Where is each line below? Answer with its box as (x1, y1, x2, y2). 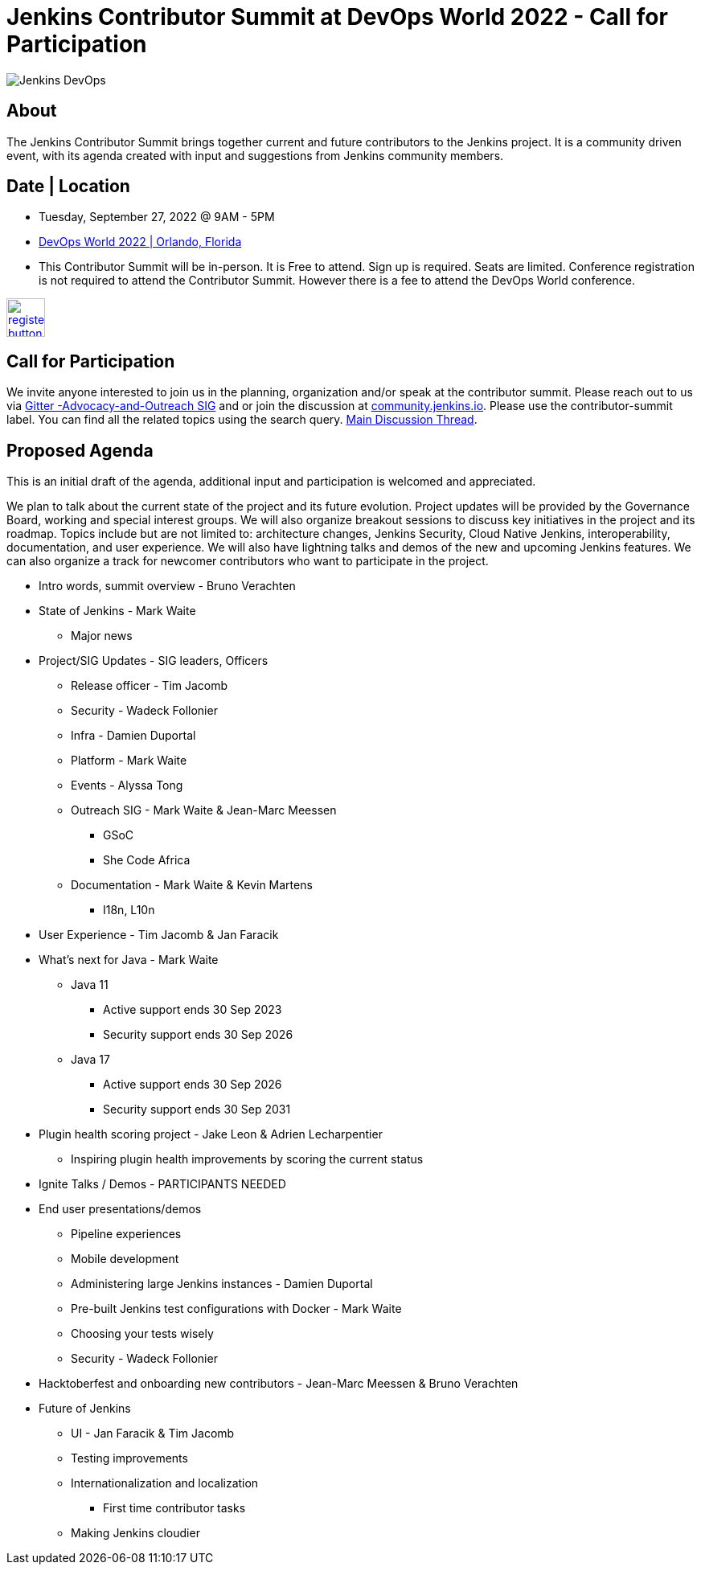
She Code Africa (103, 853, 191, 868)
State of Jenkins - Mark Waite (39, 604, 196, 618)
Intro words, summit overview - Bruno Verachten (39, 579, 296, 593)
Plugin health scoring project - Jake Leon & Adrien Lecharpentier (39, 1127, 383, 1142)
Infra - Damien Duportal (71, 728, 196, 743)
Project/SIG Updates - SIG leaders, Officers (39, 654, 269, 668)
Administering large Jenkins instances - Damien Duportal (71, 1277, 373, 1291)
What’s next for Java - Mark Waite (39, 953, 219, 967)
